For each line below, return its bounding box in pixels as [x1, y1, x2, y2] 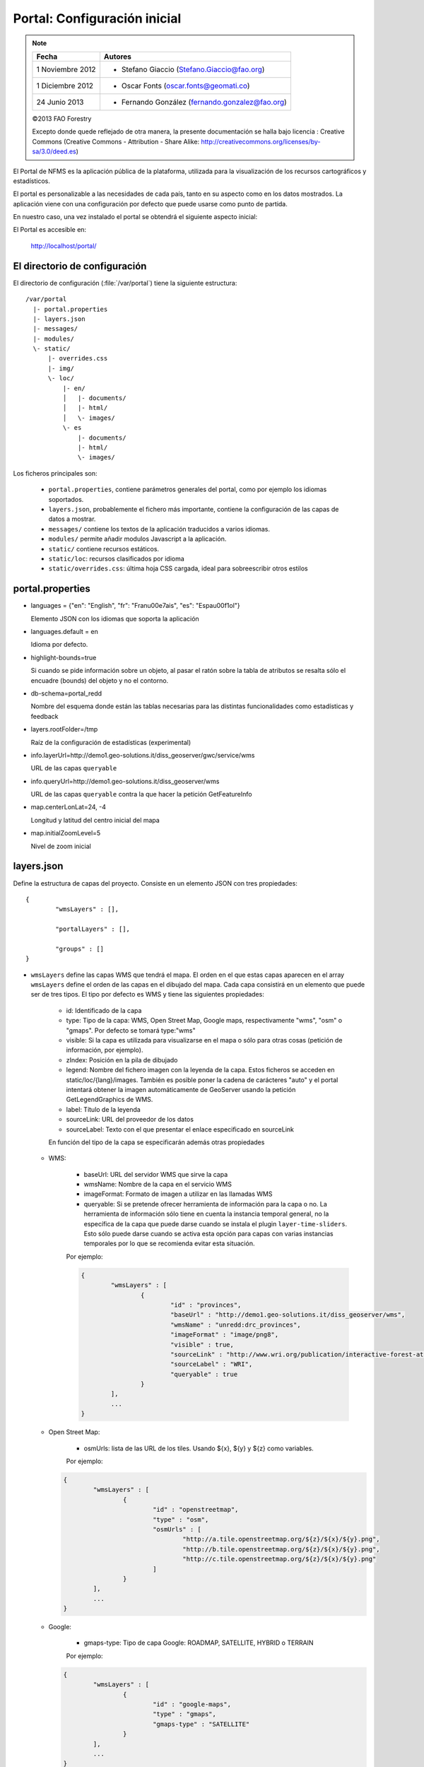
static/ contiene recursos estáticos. [48, 544, 159, 553]
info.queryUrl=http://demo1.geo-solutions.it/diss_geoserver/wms [30, 777, 220, 785]
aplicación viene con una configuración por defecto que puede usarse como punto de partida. [13, 199, 288, 208]
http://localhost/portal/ [30, 241, 97, 250]
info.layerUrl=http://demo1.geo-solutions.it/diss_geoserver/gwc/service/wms [30, 751, 255, 759]
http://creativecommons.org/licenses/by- [201, 137, 321, 146]
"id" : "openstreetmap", [152, 1505, 239, 1514]
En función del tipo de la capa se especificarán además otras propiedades [48, 1138, 265, 1146]
